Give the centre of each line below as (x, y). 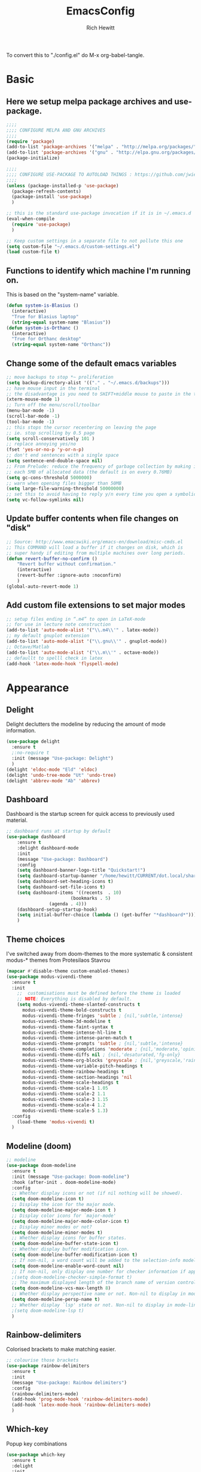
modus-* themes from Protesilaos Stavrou (58, 960)
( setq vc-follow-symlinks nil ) (45, 500)
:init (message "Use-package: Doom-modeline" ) (71, 1177)
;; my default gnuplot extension (48, 636)
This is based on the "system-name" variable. (63, 295)
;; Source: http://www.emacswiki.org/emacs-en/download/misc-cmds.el (95, 541)
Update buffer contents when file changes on (92, 518)
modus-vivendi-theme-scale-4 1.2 (64, 1105)
